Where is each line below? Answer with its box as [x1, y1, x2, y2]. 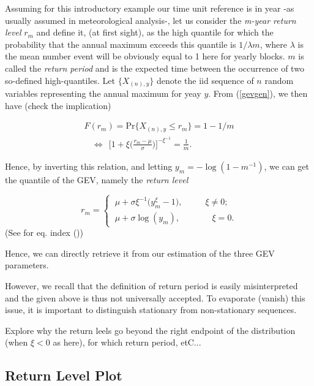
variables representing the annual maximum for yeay [5, 87, 201, 100]
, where [260, 37, 288, 50]
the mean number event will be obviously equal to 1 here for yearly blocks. [5, 50, 285, 62]
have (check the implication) [5, 99, 111, 112]
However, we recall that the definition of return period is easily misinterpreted [5, 279, 298, 292]
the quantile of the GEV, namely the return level [5, 173, 189, 186]
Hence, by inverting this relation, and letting [5, 159, 173, 172]
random [264, 74, 294, 86]
